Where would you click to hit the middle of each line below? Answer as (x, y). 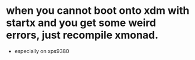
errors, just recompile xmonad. (82, 35)
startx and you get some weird (81, 23)
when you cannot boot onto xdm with (98, 11)
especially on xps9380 (42, 51)
